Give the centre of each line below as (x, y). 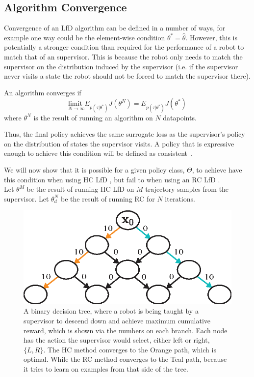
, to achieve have (217, 169)
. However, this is (211, 37)
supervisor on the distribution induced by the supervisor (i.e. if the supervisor (121, 66)
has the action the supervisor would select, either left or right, (117, 340)
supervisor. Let (26, 198)
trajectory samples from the (187, 189)
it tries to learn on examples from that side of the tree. (106, 368)
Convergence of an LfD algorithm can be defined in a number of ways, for (115, 28)
